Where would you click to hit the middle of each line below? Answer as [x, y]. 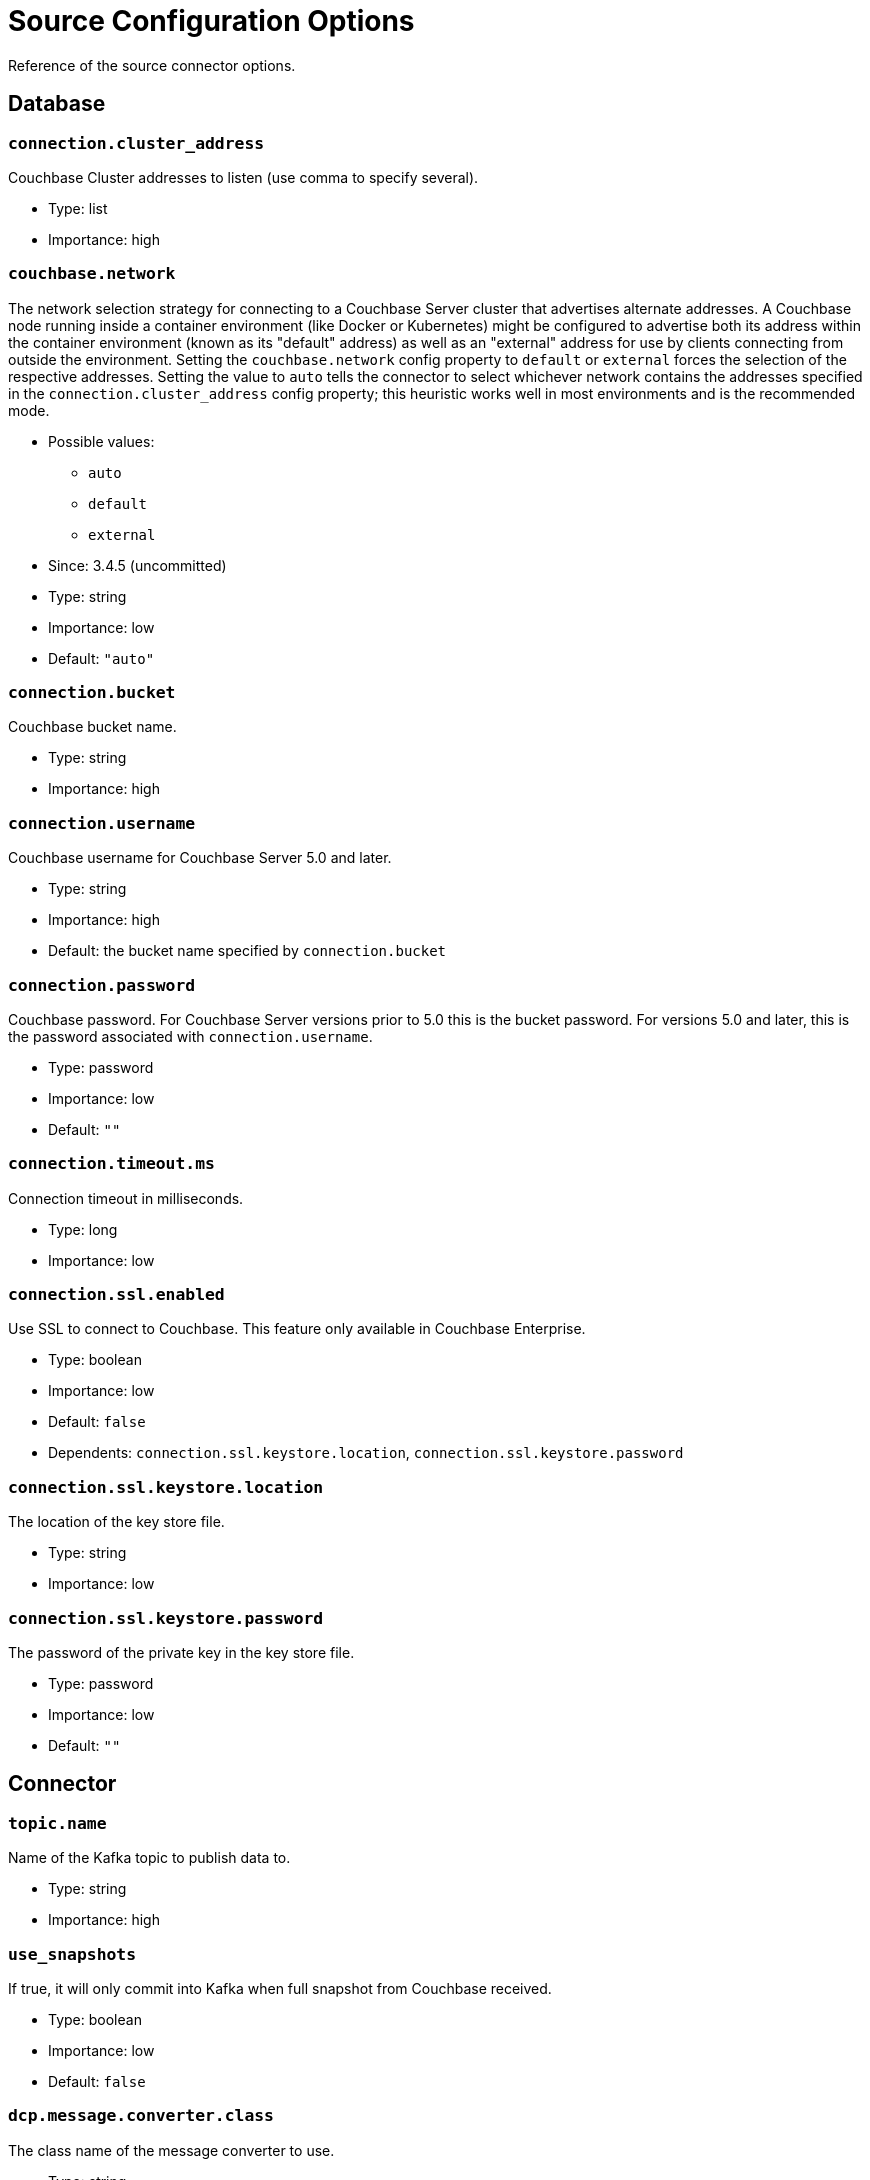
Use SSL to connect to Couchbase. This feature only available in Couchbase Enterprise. [297, 1329]
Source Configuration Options [211, 21]
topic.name [57, 1823]
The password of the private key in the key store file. [181, 1652]
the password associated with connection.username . [190, 1036]
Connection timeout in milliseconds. [126, 1198]
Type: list [78, 208]
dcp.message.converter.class [141, 2116]
